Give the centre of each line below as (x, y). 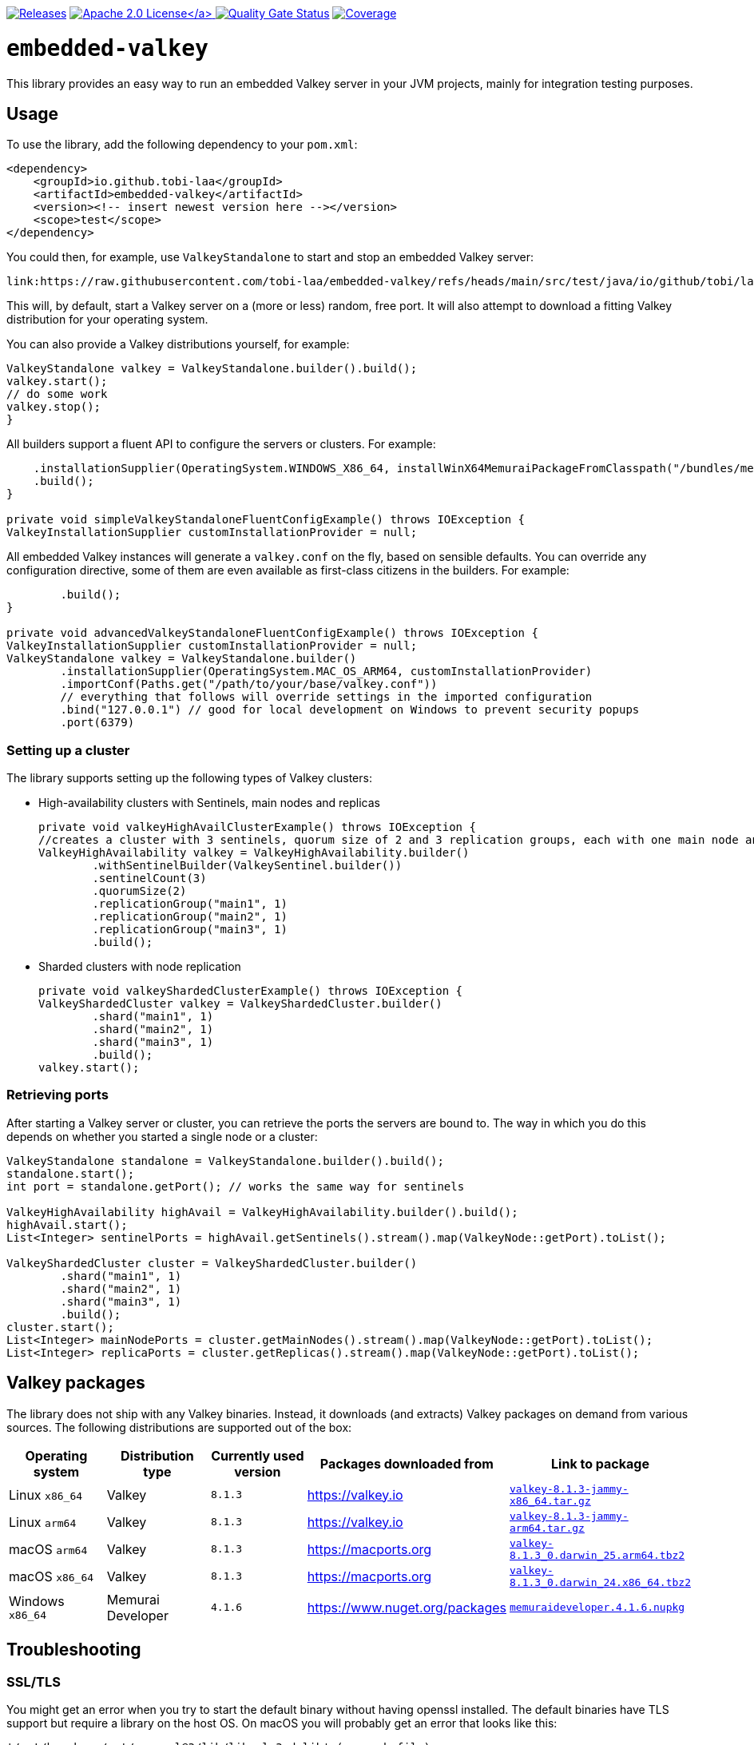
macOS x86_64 (52, 1576)
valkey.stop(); (54, 407)
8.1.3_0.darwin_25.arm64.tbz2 (597, 1555)
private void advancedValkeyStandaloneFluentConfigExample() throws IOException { (272, 633)
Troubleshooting (74, 1650)
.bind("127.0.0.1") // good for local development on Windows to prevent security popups (350, 710)
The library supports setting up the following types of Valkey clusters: (189, 778)
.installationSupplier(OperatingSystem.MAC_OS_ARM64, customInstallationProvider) (326, 672)
